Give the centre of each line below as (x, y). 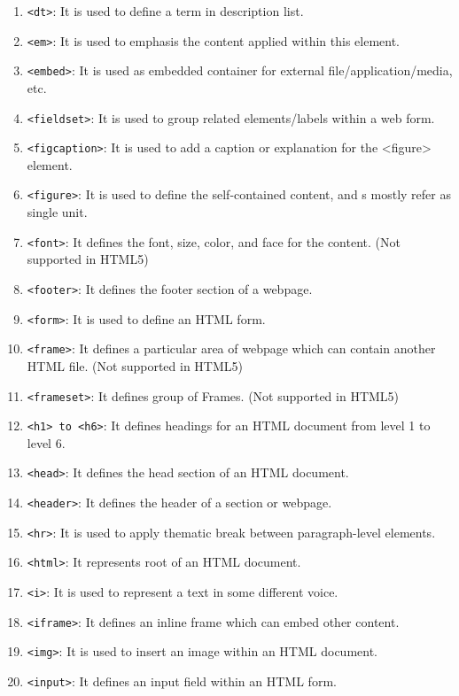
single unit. (57, 212)
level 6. (46, 442)
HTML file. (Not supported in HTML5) (135, 365)
